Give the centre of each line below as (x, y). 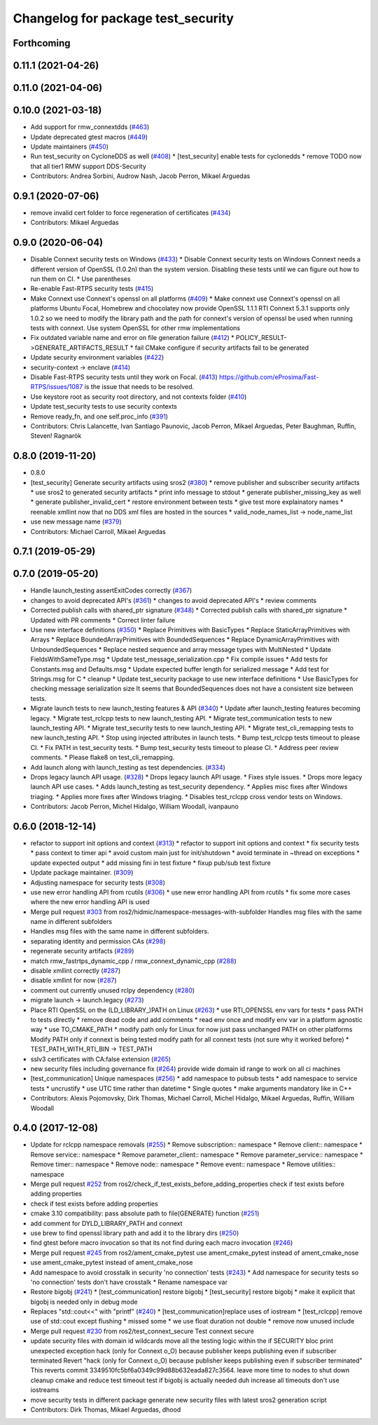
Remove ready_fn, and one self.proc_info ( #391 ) (99, 416)
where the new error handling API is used (90, 902)
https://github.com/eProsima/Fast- (269, 377)
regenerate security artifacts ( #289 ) (82, 951)
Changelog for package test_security (124, 18)
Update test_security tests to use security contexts (104, 407)
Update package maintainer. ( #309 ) (82, 873)
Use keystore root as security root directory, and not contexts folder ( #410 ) (139, 397)
